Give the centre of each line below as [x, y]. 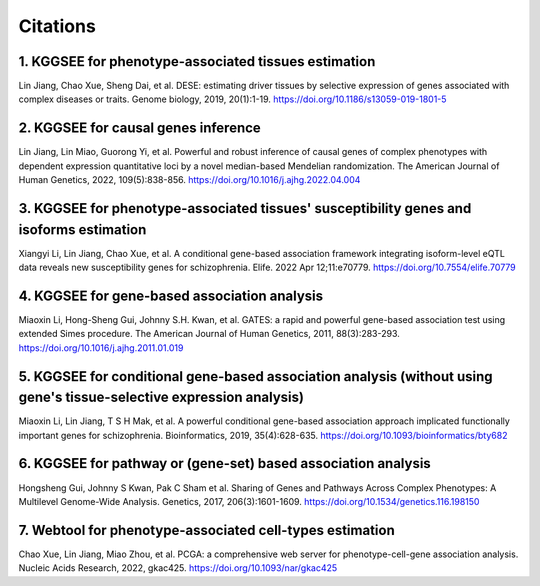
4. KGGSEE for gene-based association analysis [171, 295]
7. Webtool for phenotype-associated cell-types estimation [206, 530]
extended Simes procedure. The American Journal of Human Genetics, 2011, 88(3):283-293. [209, 334]
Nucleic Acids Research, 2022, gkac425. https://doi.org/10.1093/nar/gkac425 [178, 568]
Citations [57, 26]
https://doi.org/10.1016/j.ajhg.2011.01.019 [101, 347]
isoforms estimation [82, 229]
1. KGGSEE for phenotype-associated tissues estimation [197, 61]
